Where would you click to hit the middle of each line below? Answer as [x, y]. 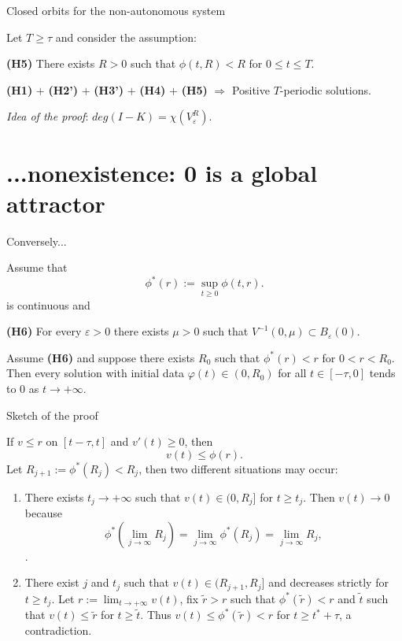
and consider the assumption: [126, 37]
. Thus [156, 615]
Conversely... [37, 241]
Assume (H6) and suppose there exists [101, 357]
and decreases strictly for [328, 582]
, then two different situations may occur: [238, 468]
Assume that [37, 267]
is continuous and [48, 304]
